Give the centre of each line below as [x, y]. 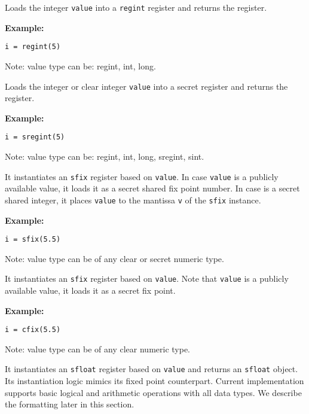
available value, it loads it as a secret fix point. [90, 290]
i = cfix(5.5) [33, 330]
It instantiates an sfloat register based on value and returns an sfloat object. [152, 369]
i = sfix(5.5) [33, 240]
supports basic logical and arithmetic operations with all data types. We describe [153, 392]
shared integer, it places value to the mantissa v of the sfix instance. [133, 200]
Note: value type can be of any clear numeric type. [98, 348]
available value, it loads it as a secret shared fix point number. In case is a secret [152, 188]
